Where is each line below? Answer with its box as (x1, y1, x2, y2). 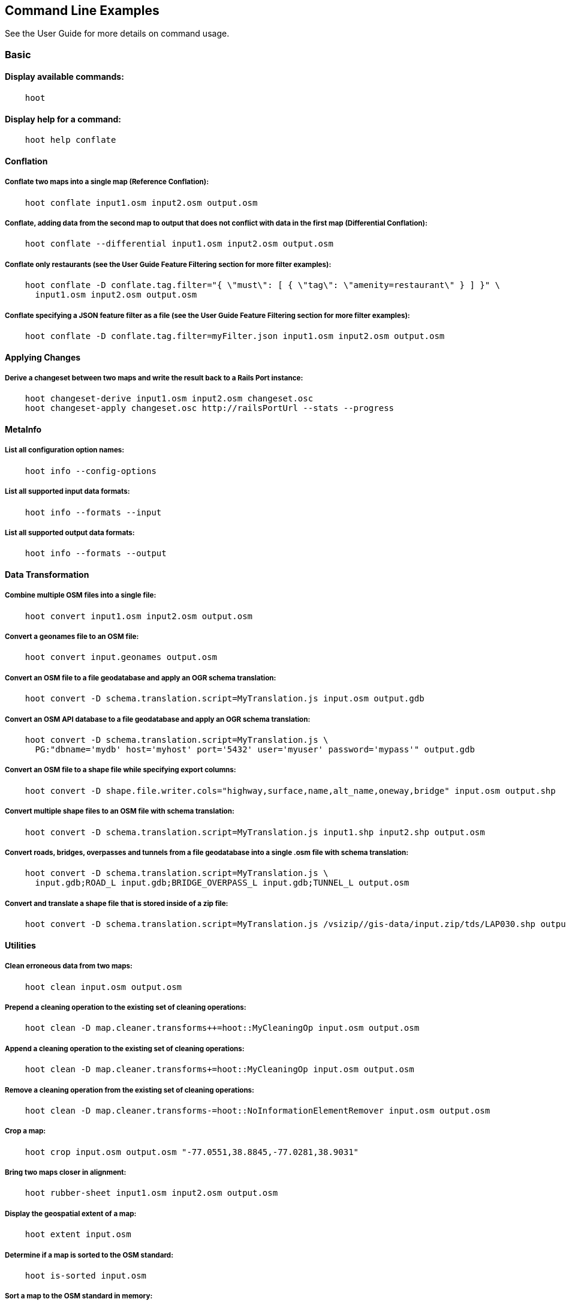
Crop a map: (5, 1127, 46, 1136)
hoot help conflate (25, 135, 116, 145)
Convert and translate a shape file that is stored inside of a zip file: (5, 899, 228, 908)
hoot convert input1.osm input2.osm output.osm (25, 611, 253, 621)
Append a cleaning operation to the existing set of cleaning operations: (5, 1044, 245, 1053)
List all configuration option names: (5, 446, 125, 455)
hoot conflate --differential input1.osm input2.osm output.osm (25, 239, 333, 249)
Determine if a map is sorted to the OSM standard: (5, 1250, 174, 1259)
